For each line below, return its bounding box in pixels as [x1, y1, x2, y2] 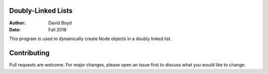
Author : [9, 20, 26, 26]
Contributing [9, 49, 50, 57]
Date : [9, 26, 21, 32]
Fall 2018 [48, 26, 67, 32]
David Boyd [48, 20, 72, 26]
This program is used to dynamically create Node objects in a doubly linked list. [9, 36, 172, 42]
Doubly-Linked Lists [9, 6, 73, 15]
